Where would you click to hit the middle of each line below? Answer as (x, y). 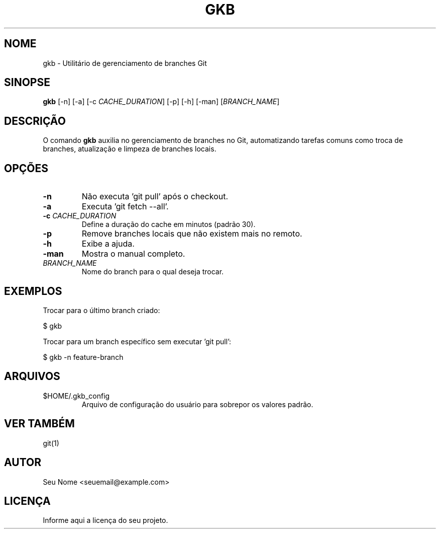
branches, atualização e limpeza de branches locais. (130, 149)
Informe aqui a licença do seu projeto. (105, 520)
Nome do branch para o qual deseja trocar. (153, 272)
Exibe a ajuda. (108, 244)
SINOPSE (27, 83)
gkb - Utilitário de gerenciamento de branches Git (125, 63)
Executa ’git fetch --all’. (125, 207)
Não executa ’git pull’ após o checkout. (155, 197)
